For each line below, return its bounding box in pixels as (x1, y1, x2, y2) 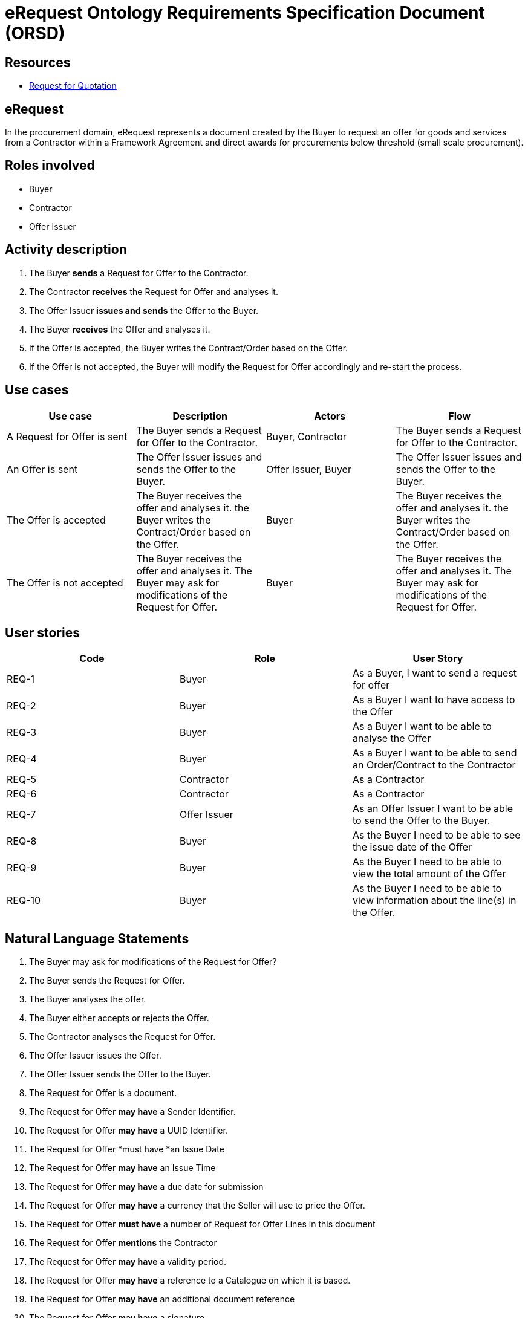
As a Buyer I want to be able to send (352, 747, 517, 759)
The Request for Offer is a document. (29, 1088, 177, 1099)
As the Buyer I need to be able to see (352, 829, 521, 842)
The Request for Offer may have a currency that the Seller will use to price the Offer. (29, 1200, 365, 1211)
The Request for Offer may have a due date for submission (29, 1181, 264, 1192)
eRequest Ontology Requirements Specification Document (5, 2, 485, 23)
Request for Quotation (29, 80, 117, 91)
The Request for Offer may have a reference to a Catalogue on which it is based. (29, 1275, 351, 1286)
